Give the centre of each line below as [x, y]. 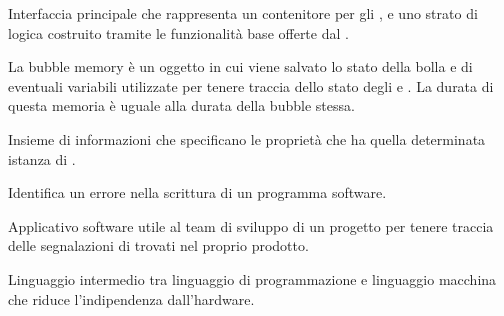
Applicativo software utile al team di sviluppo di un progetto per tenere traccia [251, 225]
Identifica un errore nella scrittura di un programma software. [197, 192]
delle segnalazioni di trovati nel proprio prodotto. [158, 245]
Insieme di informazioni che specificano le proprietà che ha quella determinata [247, 138]
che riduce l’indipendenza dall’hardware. [131, 298]
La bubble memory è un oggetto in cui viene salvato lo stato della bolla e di [240, 66]
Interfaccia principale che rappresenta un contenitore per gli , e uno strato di [243, 13]
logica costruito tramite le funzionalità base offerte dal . [178, 32]
